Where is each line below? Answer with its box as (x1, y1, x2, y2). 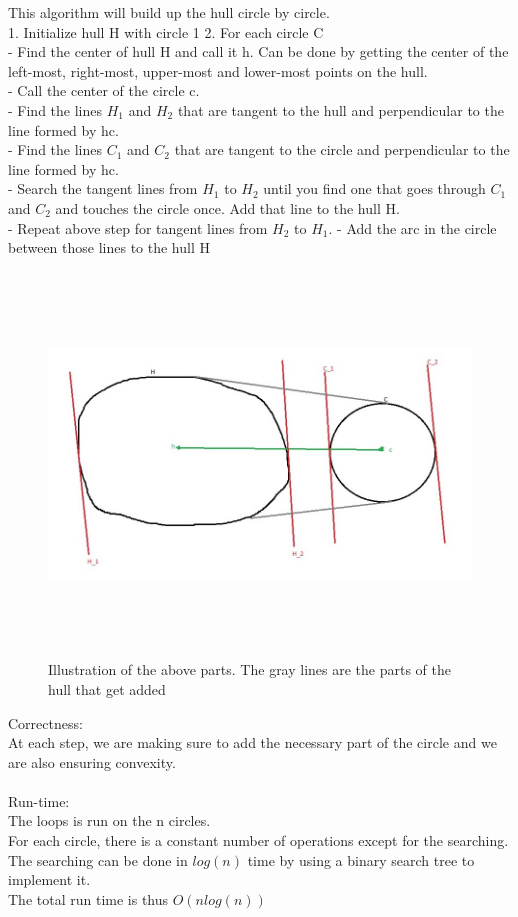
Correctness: (8, 712, 83, 733)
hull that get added (48, 678, 166, 699)
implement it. (8, 869, 91, 890)
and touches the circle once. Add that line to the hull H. (55, 197, 400, 218)
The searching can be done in (8, 849, 188, 870)
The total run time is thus (8, 888, 169, 909)
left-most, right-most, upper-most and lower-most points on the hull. (8, 60, 428, 81)
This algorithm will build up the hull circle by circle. (8, 2, 330, 22)
